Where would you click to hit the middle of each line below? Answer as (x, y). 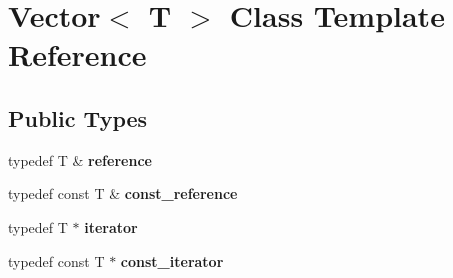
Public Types (78, 117)
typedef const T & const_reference (123, 193)
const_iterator (172, 260)
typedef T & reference (80, 159)
